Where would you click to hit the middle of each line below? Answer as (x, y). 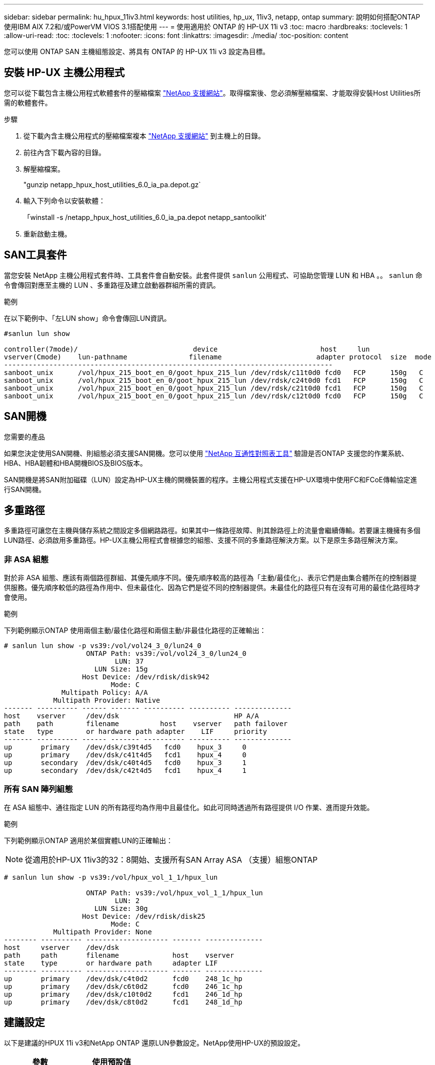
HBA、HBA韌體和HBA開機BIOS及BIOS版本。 (75, 463)
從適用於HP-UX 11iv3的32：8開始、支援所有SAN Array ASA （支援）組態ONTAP (171, 859)
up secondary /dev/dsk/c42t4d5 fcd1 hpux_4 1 (125, 771)
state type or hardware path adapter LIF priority (136, 732)
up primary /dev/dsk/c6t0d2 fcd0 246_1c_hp (123, 986)
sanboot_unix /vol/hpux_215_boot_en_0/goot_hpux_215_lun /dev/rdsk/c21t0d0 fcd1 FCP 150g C (214, 388)
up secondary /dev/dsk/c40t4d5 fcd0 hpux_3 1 (125, 763)
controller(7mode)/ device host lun (187, 349)
